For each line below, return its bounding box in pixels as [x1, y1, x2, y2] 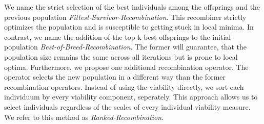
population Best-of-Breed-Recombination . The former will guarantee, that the [4, 41, 247, 52]
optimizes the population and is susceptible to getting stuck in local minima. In [4, 21, 254, 32]
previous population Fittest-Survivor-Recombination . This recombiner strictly [4, 11, 247, 22]
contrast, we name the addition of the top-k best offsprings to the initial [4, 31, 231, 42]
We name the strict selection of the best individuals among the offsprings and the [4, 2, 260, 12]
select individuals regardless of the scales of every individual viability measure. [4, 101, 251, 112]
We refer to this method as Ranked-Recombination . [4, 111, 164, 122]
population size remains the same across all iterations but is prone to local [4, 51, 238, 62]
